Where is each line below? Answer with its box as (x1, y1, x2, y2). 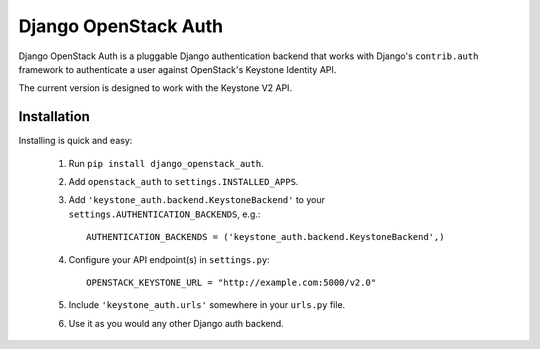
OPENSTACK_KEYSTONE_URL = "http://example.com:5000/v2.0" (86, 276, 377, 288)
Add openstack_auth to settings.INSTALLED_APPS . (68, 176, 299, 188)
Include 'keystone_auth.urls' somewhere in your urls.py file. (68, 299, 346, 311)
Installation (18, 108, 90, 125)
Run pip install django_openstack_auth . (68, 157, 264, 169)
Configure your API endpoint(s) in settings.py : (68, 253, 270, 265)
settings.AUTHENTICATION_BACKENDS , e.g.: (68, 208, 261, 220)
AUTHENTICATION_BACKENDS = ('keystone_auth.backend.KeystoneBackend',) (86, 231, 445, 243)
